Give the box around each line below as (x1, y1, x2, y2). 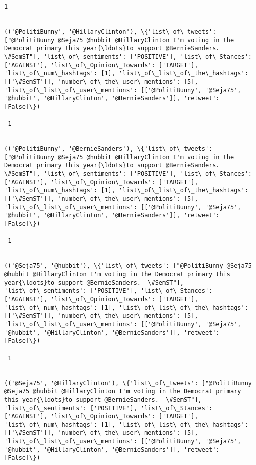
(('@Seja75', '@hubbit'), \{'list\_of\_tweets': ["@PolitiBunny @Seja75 (4, 262, 252, 270)
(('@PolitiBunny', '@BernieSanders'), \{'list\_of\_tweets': (4, 145, 213, 153)
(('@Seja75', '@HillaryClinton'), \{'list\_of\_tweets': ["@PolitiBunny (4, 379, 252, 387)
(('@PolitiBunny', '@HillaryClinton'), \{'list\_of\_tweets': (4, 28, 216, 35)
